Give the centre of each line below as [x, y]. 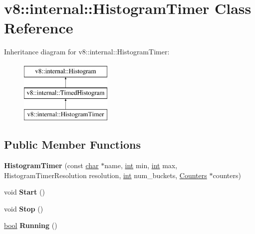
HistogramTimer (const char [51, 165]
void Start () [24, 192]
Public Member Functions [72, 144]
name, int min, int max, [141, 165]
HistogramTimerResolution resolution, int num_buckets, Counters [106, 175]
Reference [39, 28]
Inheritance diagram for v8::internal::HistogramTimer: [87, 52]
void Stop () [24, 208]
